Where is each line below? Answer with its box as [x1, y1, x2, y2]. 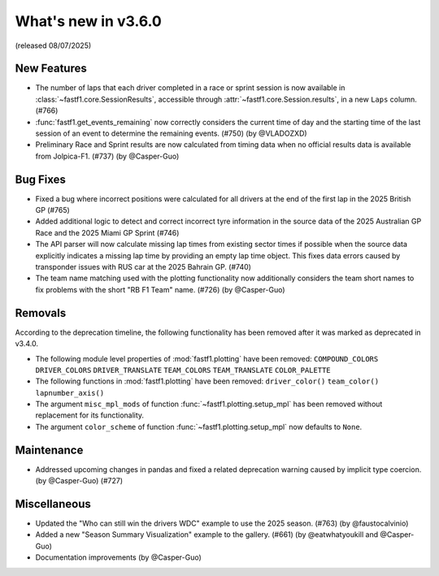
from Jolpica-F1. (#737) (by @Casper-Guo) [35, 151, 180, 161]
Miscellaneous [15, 496, 91, 511]
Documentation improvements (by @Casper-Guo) [35, 552, 202, 562]
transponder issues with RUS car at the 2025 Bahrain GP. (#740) [35, 262, 252, 272]
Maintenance [15, 443, 84, 457]
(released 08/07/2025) [15, 41, 92, 50]
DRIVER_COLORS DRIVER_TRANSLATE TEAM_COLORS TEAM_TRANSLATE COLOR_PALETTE [35, 366, 331, 375]
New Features [15, 62, 87, 76]
